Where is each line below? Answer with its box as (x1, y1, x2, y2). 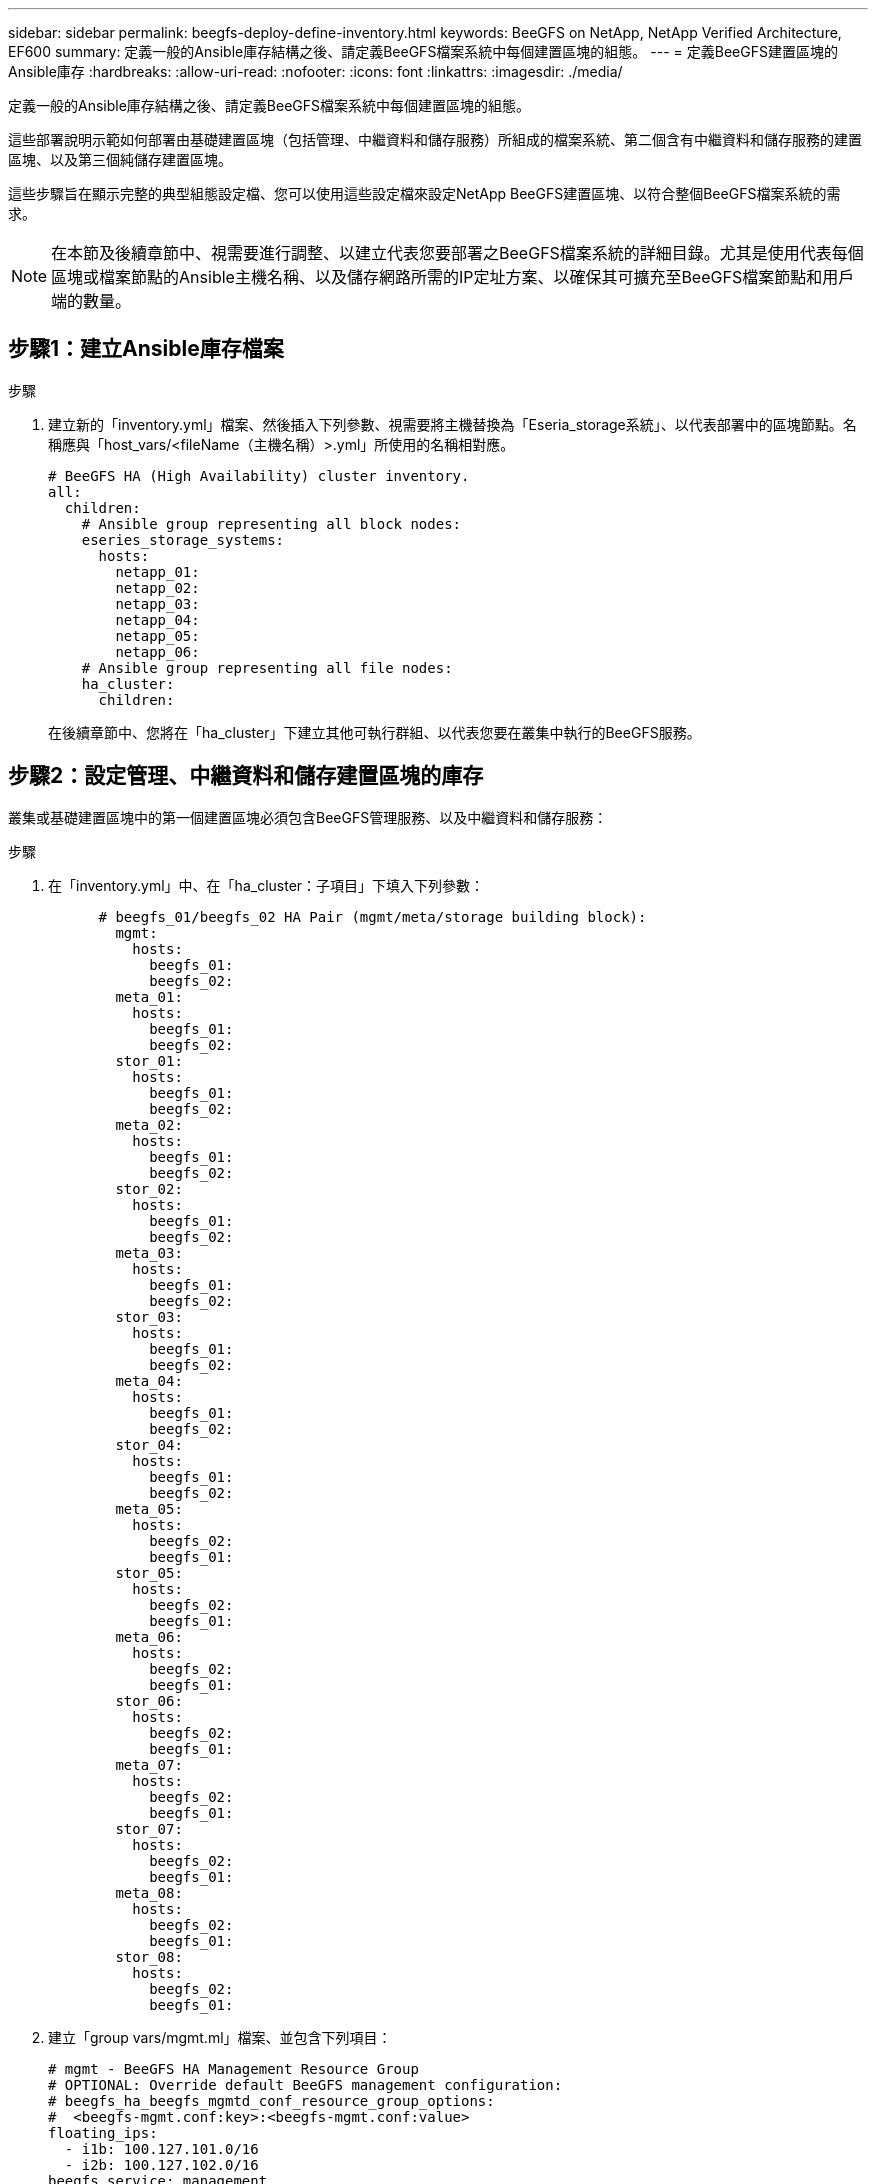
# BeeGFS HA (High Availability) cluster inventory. (48, 467, 470, 484)
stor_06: (115, 1692, 183, 1709)
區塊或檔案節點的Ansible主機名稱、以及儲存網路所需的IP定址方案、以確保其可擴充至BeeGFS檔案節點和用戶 (51, 267, 855, 287)
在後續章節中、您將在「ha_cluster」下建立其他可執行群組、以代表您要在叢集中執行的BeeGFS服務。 (48, 723, 701, 741)
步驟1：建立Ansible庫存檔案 (8, 336, 284, 362)
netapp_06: (115, 643, 200, 660)
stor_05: (115, 1564, 183, 1581)
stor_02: (115, 1180, 183, 1197)
